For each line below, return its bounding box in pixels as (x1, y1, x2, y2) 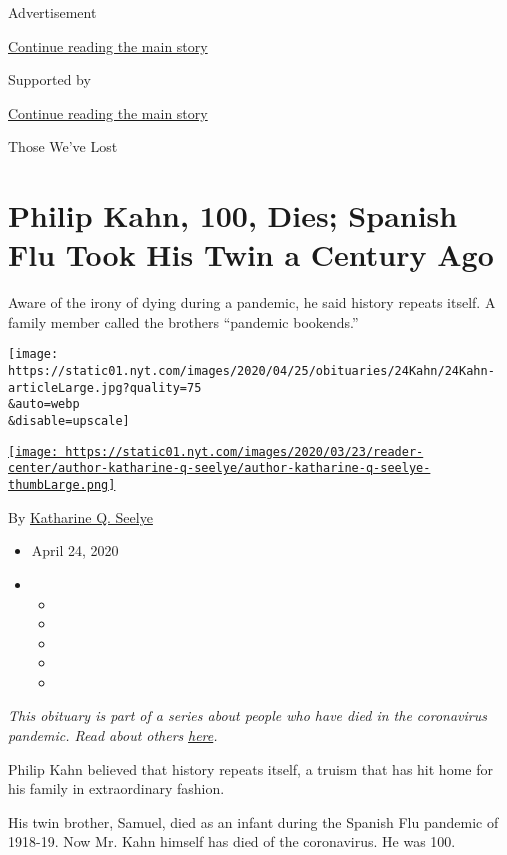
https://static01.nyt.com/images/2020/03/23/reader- (65, 444, 424, 459)
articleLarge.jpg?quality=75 (8, 380, 202, 395)
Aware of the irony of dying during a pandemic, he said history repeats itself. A (8, 292, 496, 313)
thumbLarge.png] (8, 478, 116, 493)
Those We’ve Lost (8, 136, 118, 157)
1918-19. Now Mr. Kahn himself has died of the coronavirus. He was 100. (8, 831, 456, 852)
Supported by (8, 69, 91, 90)
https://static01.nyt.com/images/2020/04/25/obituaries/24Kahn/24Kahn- (8, 364, 495, 379)
